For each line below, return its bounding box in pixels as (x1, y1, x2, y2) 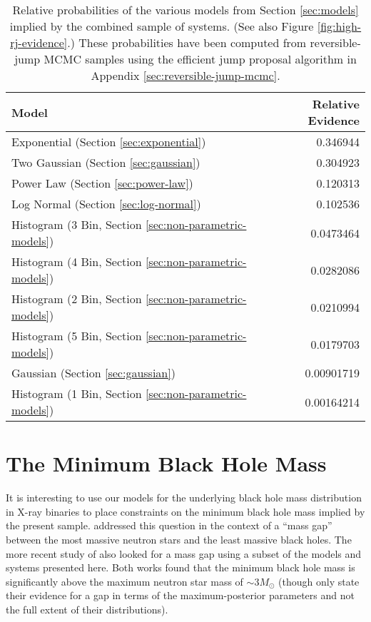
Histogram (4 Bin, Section (11, 253, 142, 270)
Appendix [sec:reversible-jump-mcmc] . (91, 67, 280, 83)
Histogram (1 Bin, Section (11, 385, 142, 402)
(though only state (278, 573, 360, 588)
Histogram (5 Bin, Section (11, 327, 142, 344)
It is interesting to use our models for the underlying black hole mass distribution (6, 490, 362, 505)
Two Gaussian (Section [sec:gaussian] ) (11, 154, 200, 170)
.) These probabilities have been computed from (67, 34, 307, 51)
